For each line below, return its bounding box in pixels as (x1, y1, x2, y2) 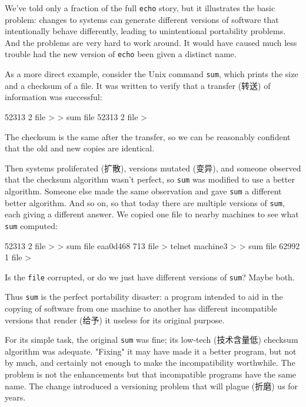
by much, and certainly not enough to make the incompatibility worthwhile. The (5, 356, 295, 369)
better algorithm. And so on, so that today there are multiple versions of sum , (5, 196, 285, 209)
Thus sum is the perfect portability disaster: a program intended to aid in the (5, 290, 283, 303)
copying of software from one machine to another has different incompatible (5, 302, 278, 315)
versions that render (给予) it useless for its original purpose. (5, 313, 225, 326)
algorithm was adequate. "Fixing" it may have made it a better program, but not (5, 345, 297, 357)
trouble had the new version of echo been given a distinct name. (5, 48, 237, 60)
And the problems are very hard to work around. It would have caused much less (5, 36, 297, 48)
